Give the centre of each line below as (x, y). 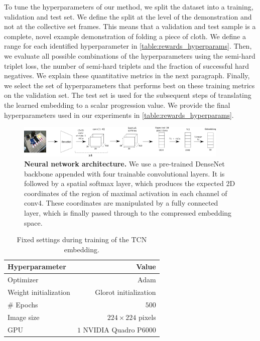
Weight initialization (39, 292)
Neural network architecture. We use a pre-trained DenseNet (124, 164)
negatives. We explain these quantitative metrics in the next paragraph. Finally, (127, 75)
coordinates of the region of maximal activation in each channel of (126, 193)
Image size (24, 317)
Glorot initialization (125, 292)
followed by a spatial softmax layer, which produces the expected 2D (130, 183)
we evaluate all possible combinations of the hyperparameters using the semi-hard (130, 55)
